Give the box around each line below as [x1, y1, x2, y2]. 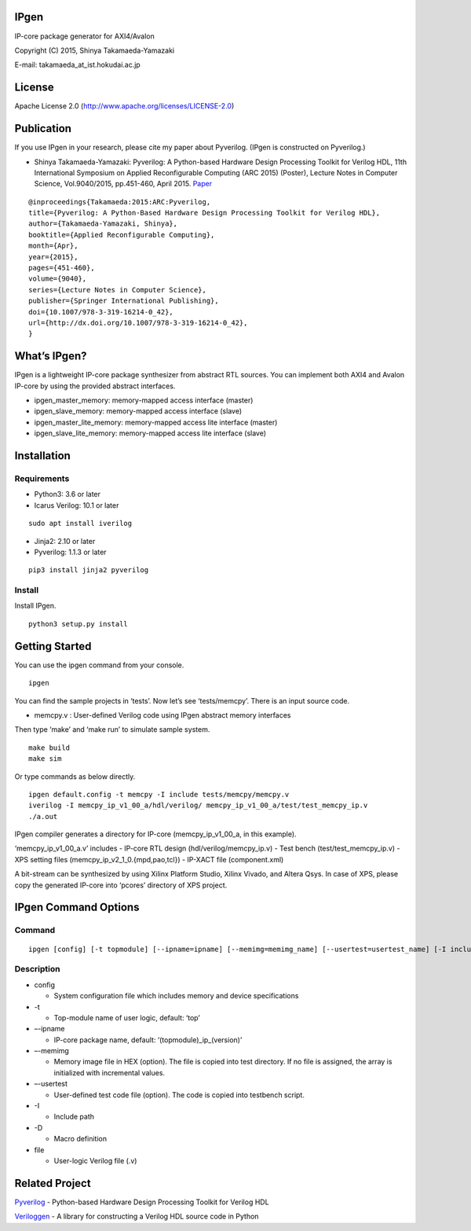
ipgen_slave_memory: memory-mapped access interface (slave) [34, 406, 243, 416]
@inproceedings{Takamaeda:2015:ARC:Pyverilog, [28, 197, 211, 206]
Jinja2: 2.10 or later [34, 536, 96, 546]
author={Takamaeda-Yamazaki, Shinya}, [28, 219, 178, 228]
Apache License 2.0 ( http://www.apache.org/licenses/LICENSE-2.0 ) [14, 101, 235, 111]
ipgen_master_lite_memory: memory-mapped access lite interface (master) [34, 417, 278, 427]
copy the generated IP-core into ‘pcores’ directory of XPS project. [14, 880, 228, 890]
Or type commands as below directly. [14, 771, 136, 781]
